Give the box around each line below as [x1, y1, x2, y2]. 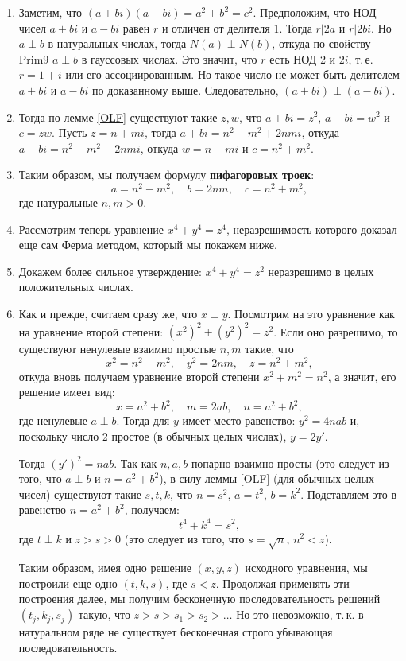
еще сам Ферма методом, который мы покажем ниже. [18, 236, 277, 253]
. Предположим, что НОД [253, 4, 377, 20]
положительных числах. [18, 278, 134, 295]
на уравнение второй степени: [18, 323, 164, 340]
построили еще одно [18, 574, 118, 591]
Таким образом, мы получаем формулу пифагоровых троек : [18, 166, 315, 183]
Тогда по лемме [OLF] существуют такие [18, 108, 218, 125]
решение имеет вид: [18, 383, 115, 400]
